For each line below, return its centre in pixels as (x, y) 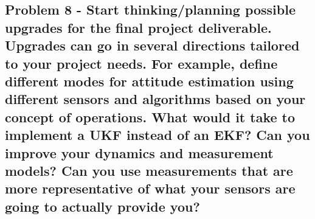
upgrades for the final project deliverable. (138, 27)
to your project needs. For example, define (141, 63)
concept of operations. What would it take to (150, 116)
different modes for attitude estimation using (149, 81)
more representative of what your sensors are (150, 188)
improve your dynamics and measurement (139, 152)
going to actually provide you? (102, 206)
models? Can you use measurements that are (149, 170)
